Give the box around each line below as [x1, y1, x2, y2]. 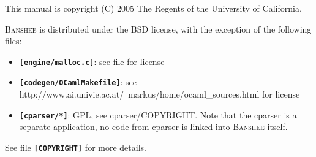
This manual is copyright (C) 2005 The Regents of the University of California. [5, 2, 302, 14]
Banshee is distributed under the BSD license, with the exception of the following [5, 22, 312, 35]
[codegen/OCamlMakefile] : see [19, 75, 137, 88]
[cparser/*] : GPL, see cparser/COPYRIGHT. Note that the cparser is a [19, 108, 297, 121]
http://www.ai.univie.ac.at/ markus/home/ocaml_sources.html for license [19, 88, 300, 101]
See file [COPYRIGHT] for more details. [5, 140, 146, 153]
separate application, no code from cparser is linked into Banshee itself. [19, 120, 288, 133]
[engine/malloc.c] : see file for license [19, 55, 165, 67]
